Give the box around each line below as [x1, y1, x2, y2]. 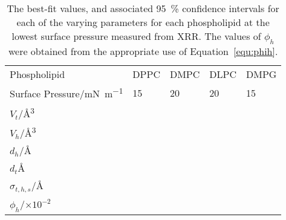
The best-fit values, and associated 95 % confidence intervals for [7, 1, 279, 15]
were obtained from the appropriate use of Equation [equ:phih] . [8, 44, 278, 59]
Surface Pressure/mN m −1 [10, 85, 123, 101]
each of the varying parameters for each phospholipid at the [16, 15, 270, 29]
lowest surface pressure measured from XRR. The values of [11, 29, 261, 43]
